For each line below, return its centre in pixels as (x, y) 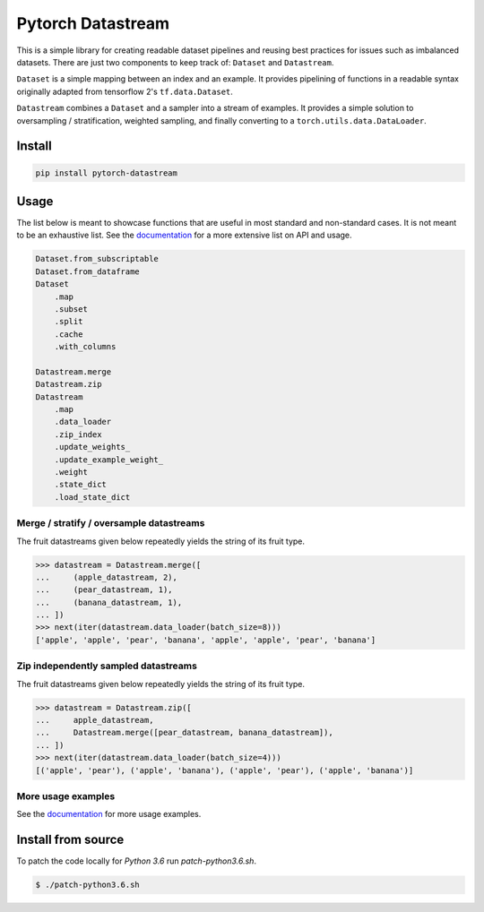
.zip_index (78, 434)
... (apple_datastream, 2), (107, 577)
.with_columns (85, 347)
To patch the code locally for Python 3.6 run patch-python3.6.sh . (137, 861)
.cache (69, 334)
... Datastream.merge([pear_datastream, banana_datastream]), (184, 733)
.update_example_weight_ (109, 460)
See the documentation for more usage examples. (109, 814)
